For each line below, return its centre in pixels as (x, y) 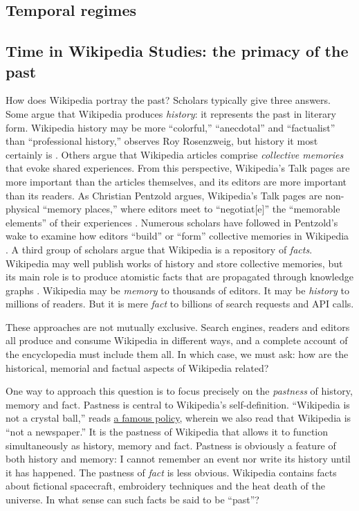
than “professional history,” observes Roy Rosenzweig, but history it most (162, 141)
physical (23, 209)
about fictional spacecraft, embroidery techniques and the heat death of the (165, 486)
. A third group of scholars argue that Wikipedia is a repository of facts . (159, 249)
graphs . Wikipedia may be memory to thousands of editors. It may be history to (177, 290)
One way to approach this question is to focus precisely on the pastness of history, (179, 391)
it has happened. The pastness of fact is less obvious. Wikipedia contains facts (171, 472)
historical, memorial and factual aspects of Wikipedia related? (137, 367)
